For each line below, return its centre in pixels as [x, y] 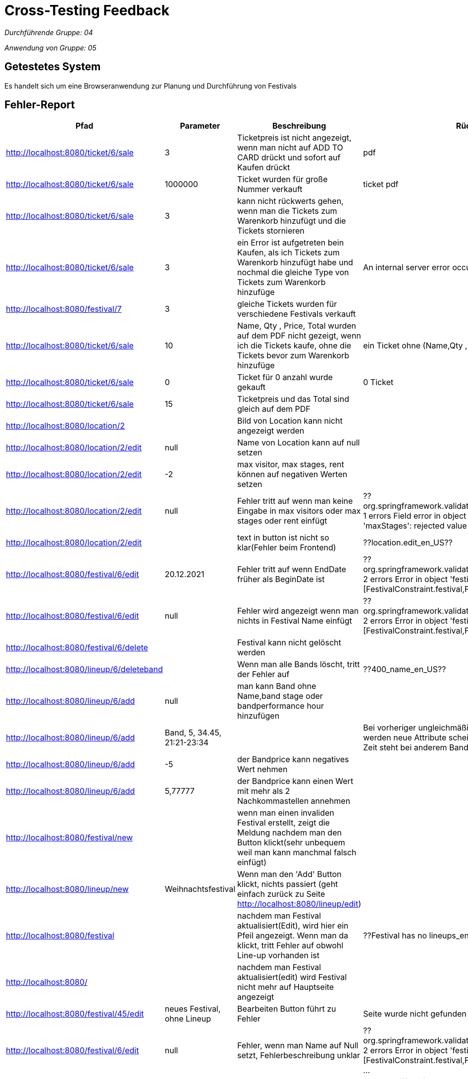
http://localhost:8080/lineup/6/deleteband [84, 669]
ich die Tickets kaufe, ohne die [294, 346]
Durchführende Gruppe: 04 [49, 32]
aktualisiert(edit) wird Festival [292, 977]
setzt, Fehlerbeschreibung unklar [299, 1055]
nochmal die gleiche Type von [293, 272]
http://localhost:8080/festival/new [70, 838]
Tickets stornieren [271, 231]
